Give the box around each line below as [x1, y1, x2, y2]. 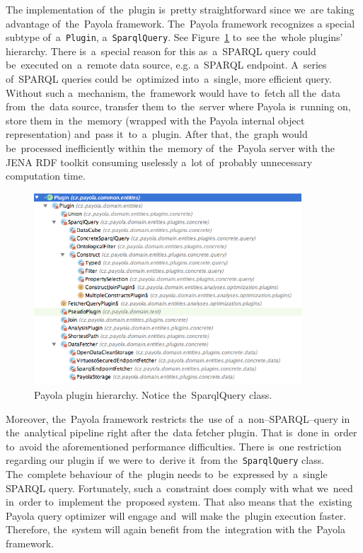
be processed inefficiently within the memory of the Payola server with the [6, 141, 335, 155]
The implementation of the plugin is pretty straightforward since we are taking [6, 2, 355, 16]
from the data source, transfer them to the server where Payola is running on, [6, 99, 351, 114]
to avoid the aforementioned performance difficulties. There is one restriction [6, 438, 342, 453]
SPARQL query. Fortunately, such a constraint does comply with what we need [6, 480, 353, 495]
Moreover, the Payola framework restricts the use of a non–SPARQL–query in [6, 411, 350, 426]
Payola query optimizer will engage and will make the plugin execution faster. [6, 508, 347, 523]
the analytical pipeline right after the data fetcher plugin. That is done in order [6, 425, 357, 440]
